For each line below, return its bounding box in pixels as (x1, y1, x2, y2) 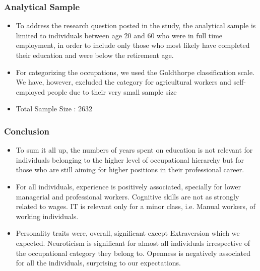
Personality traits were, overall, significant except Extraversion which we (16, 228, 240, 238)
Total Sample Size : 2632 (16, 103, 93, 114)
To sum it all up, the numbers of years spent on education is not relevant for (16, 145, 253, 155)
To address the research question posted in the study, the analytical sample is (16, 20, 256, 31)
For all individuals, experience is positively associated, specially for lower (16, 181, 241, 191)
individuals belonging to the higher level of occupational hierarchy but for (16, 154, 244, 165)
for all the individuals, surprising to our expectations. (16, 257, 181, 268)
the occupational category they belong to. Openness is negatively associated (16, 247, 250, 258)
